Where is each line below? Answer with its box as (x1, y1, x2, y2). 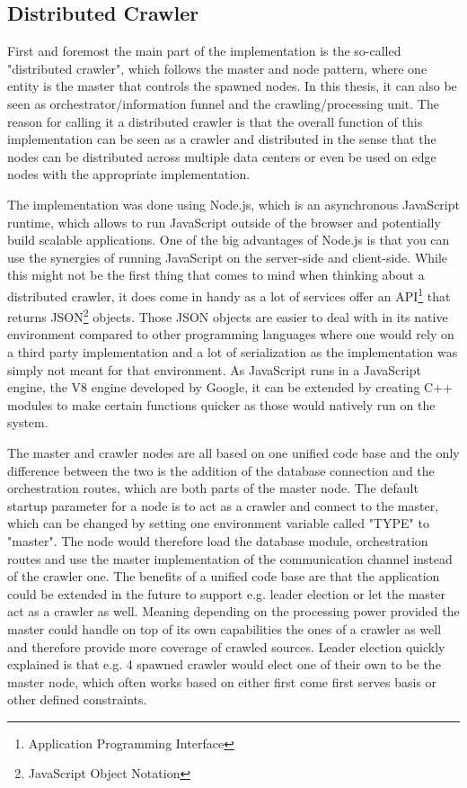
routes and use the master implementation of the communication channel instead (7, 549, 453, 568)
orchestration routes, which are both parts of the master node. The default (7, 479, 419, 497)
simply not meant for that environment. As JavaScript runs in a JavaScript (7, 360, 421, 379)
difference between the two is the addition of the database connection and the (7, 461, 435, 479)
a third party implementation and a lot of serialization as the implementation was (7, 343, 458, 362)
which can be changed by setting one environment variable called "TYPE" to (7, 514, 429, 533)
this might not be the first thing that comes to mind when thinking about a (7, 265, 425, 284)
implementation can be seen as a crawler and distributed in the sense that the (7, 130, 436, 148)
